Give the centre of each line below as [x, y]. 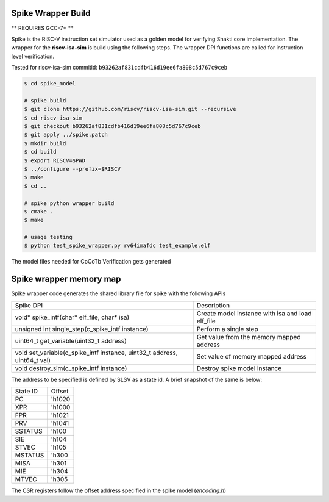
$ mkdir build [45, 143]
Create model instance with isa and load [254, 313]
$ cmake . [39, 211]
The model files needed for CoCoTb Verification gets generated [91, 262]
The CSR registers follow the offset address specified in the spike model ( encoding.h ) [119, 490]
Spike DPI [29, 305]
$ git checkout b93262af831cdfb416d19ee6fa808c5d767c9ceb [112, 126]
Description [213, 305]
